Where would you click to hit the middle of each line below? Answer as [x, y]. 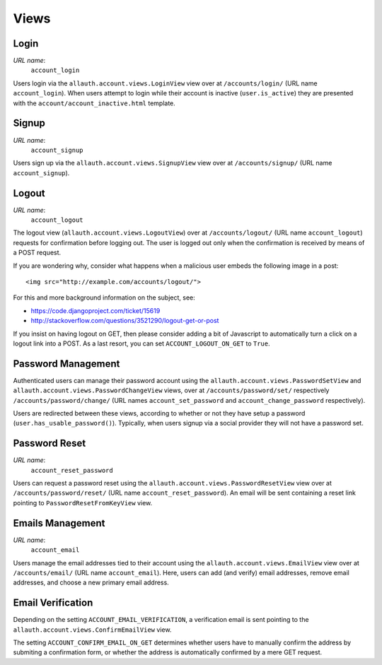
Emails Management [59, 523]
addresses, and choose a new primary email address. [91, 582]
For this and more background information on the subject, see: [104, 298]
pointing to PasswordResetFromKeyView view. [83, 502]
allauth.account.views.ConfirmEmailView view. [92, 630]
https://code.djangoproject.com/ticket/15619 [95, 310]
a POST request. [37, 253]
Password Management [66, 364]
